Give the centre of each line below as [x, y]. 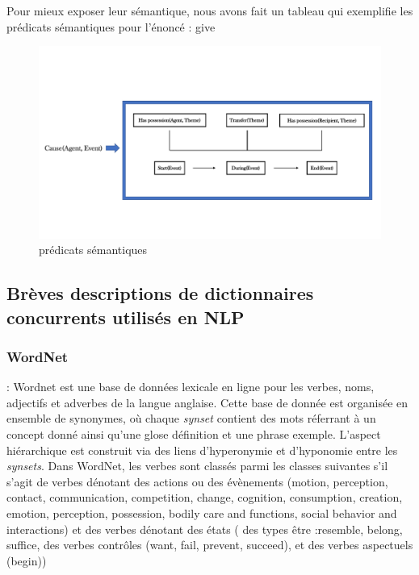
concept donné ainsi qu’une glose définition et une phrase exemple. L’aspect [194, 434]
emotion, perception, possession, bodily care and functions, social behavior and [202, 513]
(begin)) [27, 560]
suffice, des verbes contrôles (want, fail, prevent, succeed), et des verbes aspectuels [210, 545]
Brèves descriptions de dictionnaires [160, 293]
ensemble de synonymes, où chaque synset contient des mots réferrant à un [191, 418]
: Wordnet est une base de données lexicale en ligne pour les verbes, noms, [191, 387]
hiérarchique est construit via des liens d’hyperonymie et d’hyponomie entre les [202, 450]
